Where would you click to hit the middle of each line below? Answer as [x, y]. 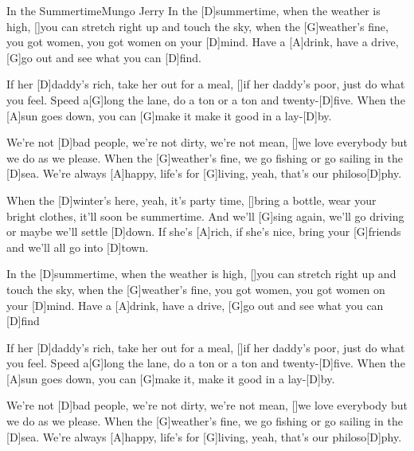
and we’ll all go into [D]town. [78, 247]
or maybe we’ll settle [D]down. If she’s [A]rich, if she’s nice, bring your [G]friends [204, 231]
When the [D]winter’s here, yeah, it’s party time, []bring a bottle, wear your [191, 200]
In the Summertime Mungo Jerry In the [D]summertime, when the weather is [193, 10]
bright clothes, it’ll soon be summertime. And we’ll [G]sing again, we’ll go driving [205, 216]
